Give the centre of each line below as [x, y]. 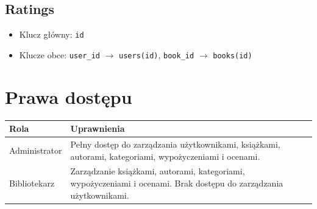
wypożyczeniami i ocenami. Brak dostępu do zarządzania [177, 183]
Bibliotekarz [32, 183]
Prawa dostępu [69, 96]
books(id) [233, 56]
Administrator [36, 150]
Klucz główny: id [52, 34]
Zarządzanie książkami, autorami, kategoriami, [158, 171]
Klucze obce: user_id [59, 54]
